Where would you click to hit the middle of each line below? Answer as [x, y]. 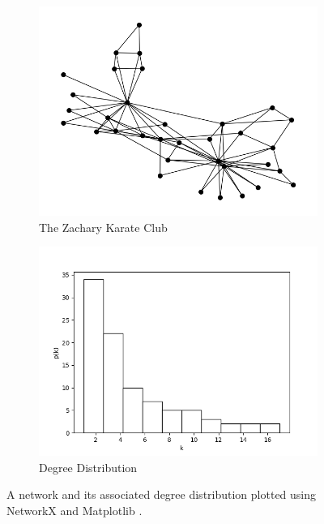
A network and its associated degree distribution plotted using [162, 494]
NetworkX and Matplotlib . [75, 510]
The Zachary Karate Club [103, 227]
